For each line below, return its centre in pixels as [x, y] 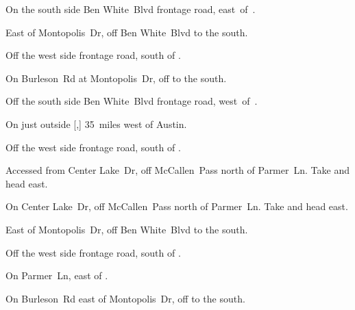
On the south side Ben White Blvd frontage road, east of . [131, 9]
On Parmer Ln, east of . [57, 275]
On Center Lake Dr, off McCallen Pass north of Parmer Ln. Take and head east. [177, 206]
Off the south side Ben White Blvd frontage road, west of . [132, 101]
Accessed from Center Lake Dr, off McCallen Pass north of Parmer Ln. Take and [177, 170]
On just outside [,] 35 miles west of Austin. [96, 124]
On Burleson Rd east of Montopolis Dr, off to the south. [125, 298]
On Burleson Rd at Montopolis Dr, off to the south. [116, 78]
